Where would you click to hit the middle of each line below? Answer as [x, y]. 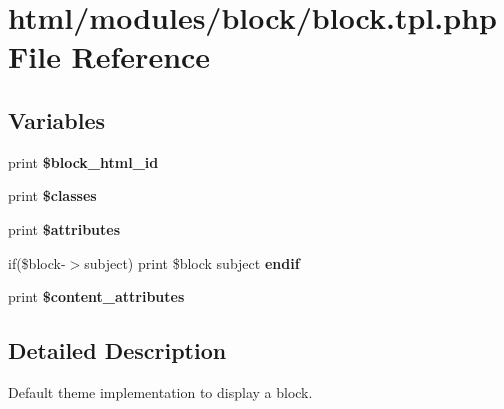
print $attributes [64, 228]
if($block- [37, 262]
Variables [57, 119]
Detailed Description [117, 350]
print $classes [52, 195]
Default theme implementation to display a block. [160, 391]
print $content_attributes [96, 296]
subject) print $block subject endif [192, 262]
